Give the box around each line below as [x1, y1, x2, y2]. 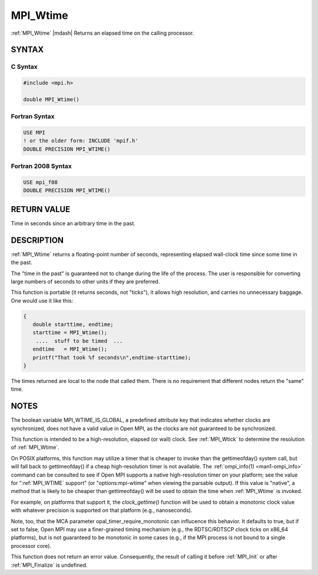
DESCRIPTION [11, 235, 64, 245]
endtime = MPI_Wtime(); [32, 346, 108, 353]
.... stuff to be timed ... [35, 338, 123, 344]
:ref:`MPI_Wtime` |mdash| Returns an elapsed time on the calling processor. [11, 29, 194, 37]
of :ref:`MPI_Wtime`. [11, 444, 59, 451]
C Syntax [11, 62, 38, 71]
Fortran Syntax [11, 113, 55, 121]
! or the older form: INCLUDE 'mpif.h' [23, 137, 138, 144]
